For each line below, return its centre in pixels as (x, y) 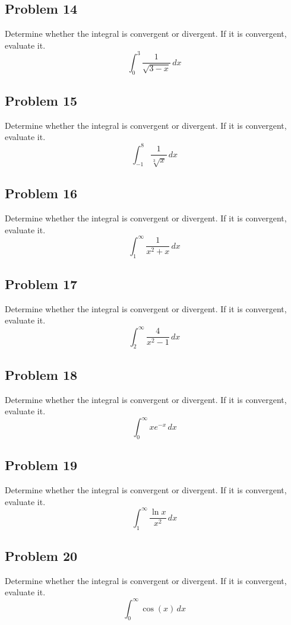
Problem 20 (41, 556)
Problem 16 (41, 193)
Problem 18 (41, 374)
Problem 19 (41, 465)
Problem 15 (41, 101)
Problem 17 (41, 284)
